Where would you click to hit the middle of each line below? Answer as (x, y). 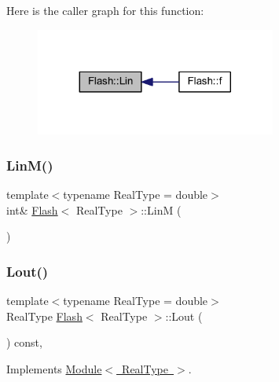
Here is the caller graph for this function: (105, 10)
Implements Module (54, 368)
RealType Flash (44, 316)
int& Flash (32, 209)
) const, (24, 342)
